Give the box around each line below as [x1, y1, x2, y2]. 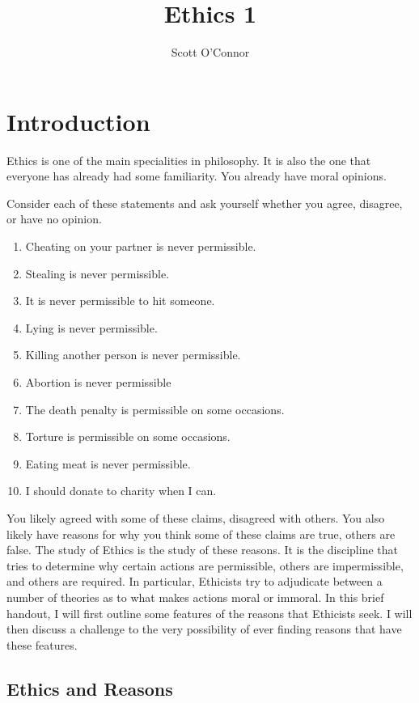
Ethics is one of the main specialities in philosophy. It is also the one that [6, 151, 371, 168]
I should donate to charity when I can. [25, 482, 217, 499]
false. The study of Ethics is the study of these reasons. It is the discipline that [6, 541, 398, 558]
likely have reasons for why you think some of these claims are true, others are [6, 525, 396, 542]
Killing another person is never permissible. [25, 346, 241, 363]
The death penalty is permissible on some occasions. [25, 400, 285, 417]
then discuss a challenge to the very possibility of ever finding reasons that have [6, 620, 402, 637]
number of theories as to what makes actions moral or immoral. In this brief [6, 588, 384, 605]
